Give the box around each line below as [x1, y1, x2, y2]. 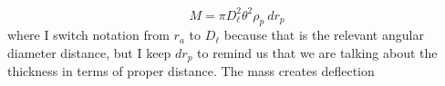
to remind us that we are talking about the [197, 43, 438, 62]
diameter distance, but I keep [7, 43, 171, 62]
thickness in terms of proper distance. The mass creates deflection [7, 62, 375, 81]
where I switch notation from [7, 25, 170, 44]
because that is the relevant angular [223, 25, 424, 44]
